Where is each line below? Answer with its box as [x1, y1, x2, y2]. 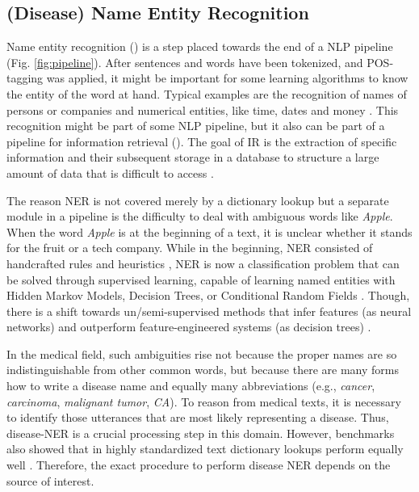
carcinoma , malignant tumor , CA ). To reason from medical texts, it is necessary [6, 393, 401, 410]
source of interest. [6, 472, 94, 489]
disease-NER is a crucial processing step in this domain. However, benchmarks [6, 424, 395, 441]
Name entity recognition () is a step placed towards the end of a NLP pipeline [6, 38, 393, 55]
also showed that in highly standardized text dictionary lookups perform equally [6, 440, 404, 457]
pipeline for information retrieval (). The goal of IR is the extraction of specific [6, 132, 397, 149]
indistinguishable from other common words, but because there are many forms [6, 361, 399, 378]
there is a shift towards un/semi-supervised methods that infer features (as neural [6, 302, 412, 319]
